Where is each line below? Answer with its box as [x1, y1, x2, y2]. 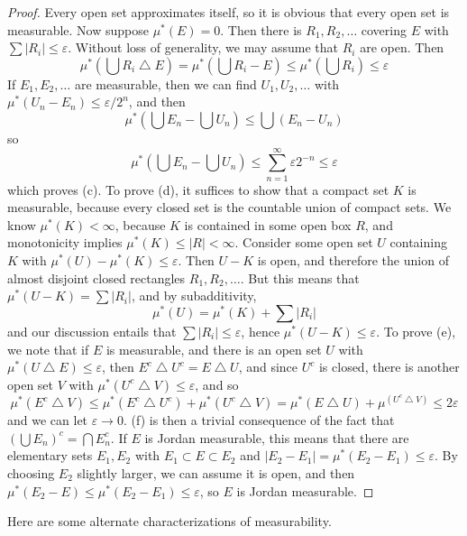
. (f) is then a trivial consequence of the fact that [123, 411, 395, 430]
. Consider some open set [234, 233, 373, 252]
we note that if [7, 339, 89, 358]
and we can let [7, 411, 88, 430]
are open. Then [360, 38, 444, 57]
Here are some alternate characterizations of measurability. [7, 512, 332, 531]
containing [389, 233, 447, 252]
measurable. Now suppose [7, 20, 149, 39]
